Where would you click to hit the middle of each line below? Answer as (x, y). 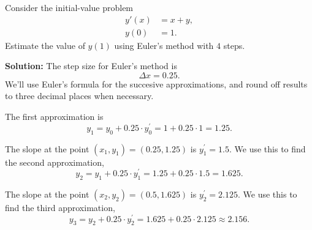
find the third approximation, (60, 207)
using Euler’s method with (164, 45)
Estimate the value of (45, 45)
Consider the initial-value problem (69, 7)
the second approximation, (55, 162)
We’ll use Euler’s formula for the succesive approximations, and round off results (156, 83)
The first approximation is (54, 117)
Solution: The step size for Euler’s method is (91, 66)
